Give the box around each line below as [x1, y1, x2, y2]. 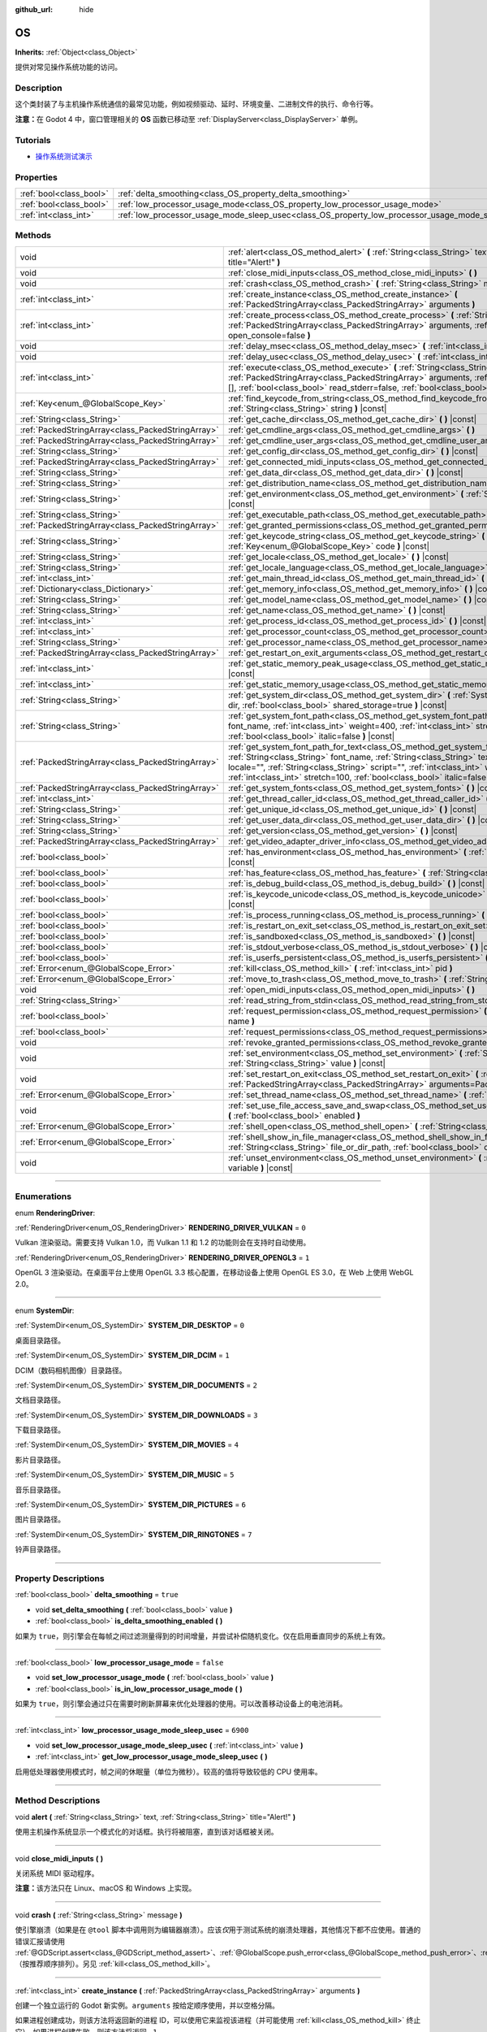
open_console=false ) [227, 329, 312, 341]
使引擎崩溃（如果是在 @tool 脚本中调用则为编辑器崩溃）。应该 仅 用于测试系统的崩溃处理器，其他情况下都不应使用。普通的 [15, 1925, 421, 1934]
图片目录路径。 [15, 1514, 65, 1524]
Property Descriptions [15, 1573, 105, 1584]
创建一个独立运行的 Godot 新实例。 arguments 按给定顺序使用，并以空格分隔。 [15, 2000, 280, 2011]
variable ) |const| [227, 1162, 294, 1174]
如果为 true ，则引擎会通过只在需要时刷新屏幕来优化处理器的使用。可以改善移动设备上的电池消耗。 [15, 1699, 347, 1709]
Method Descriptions [15, 1795, 101, 1806]
